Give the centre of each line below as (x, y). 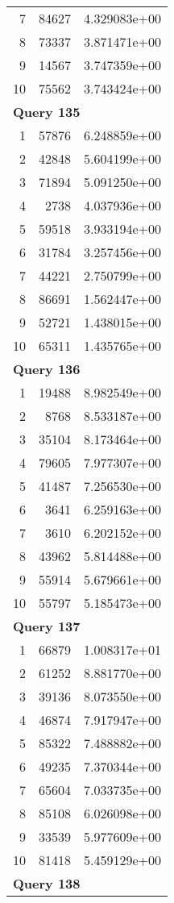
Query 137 (47, 626)
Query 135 (47, 112)
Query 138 (47, 883)
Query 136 (47, 369)
